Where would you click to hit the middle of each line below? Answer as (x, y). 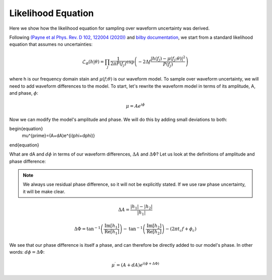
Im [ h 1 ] (112, 226)
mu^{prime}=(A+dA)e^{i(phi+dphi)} (58, 135)
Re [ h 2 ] (154, 232)
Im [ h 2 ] (154, 226)
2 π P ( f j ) (118, 64)
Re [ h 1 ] (112, 232)
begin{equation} (26, 128)
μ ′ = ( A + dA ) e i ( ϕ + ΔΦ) (135, 265)
